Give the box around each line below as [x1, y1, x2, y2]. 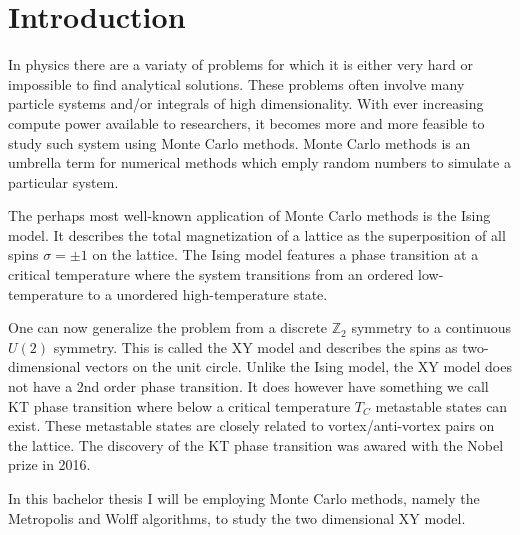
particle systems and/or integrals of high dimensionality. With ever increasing [8, 93, 484, 114]
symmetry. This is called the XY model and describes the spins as [53, 336, 458, 357]
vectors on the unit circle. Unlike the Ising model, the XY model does [85, 356, 512, 377]
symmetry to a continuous [351, 317, 512, 338]
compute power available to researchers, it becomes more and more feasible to [8, 112, 485, 133]
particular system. [8, 171, 119, 192]
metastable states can [375, 395, 508, 416]
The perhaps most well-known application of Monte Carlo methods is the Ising [8, 205, 491, 226]
